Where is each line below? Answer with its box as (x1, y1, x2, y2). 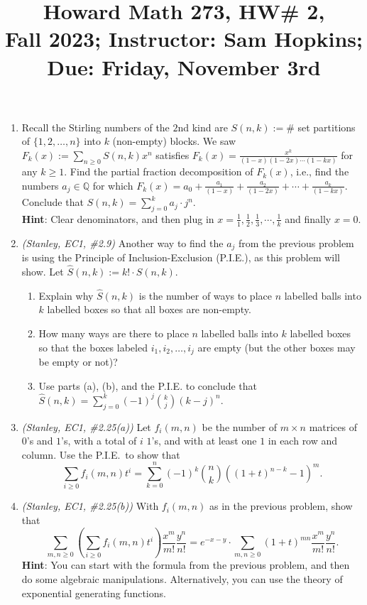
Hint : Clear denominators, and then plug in (21, 211, 214, 226)
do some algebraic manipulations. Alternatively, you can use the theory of (21, 571, 343, 586)
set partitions (297, 119, 356, 134)
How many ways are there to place (38, 326, 189, 341)
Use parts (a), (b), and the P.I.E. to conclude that (38, 378, 258, 393)
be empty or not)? (38, 354, 118, 369)
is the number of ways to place (138, 288, 272, 302)
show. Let (21, 264, 64, 279)
